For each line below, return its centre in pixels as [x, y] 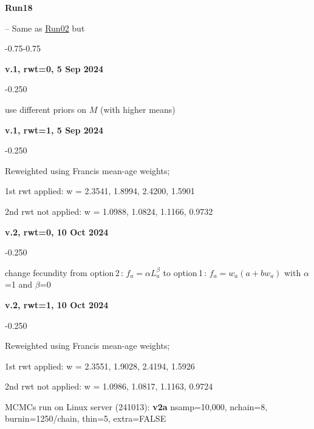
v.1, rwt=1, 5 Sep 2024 [54, 130]
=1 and [19, 284]
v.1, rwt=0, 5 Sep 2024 [54, 68]
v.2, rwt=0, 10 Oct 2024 [57, 231]
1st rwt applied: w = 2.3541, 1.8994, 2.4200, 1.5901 [100, 191]
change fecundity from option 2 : [64, 272]
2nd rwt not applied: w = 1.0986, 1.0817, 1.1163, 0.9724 [109, 386]
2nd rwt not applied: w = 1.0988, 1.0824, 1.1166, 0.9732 [109, 211]
